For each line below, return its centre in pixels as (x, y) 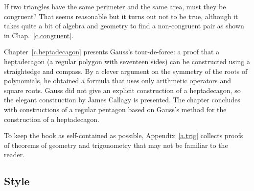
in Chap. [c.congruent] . (39, 35)
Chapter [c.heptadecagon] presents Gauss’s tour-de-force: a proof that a (112, 52)
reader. (14, 155)
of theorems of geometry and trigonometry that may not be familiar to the (116, 145)
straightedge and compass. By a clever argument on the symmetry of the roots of (126, 71)
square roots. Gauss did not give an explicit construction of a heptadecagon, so (122, 90)
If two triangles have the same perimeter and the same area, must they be (115, 6)
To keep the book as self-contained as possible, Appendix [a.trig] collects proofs (124, 135)
